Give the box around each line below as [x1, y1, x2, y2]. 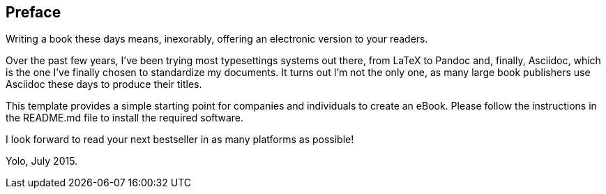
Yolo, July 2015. [6, 155, 78, 167]
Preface [6, 3, 61, 21]
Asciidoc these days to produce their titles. [6, 78, 202, 91]
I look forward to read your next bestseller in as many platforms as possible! [6, 133, 354, 146]
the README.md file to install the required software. [6, 112, 244, 124]
